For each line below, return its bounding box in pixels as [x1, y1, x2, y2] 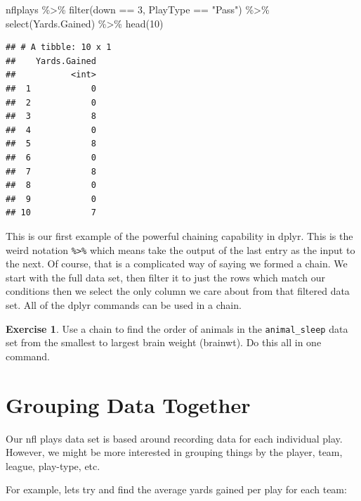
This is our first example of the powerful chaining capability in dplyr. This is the [6, 228, 353, 243]
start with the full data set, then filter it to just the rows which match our [6, 269, 326, 284]
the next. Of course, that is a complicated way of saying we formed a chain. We [6, 256, 348, 271]
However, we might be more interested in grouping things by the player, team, [6, 445, 343, 459]
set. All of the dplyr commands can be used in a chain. [6, 297, 242, 312]
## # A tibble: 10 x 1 [6, 42, 112, 53]
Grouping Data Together [6, 390, 251, 419]
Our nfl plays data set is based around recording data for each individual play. [6, 431, 343, 445]
